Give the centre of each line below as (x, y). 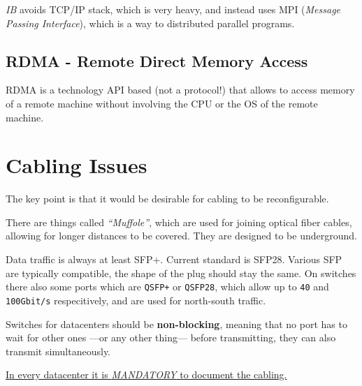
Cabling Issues (77, 165)
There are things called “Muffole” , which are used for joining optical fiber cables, (179, 222)
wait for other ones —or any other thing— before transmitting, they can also (171, 337)
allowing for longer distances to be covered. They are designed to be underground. (181, 236)
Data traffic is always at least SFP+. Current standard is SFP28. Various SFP (174, 259)
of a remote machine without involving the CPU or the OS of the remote (162, 103)
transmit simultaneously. (58, 351)
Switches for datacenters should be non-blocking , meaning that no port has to (176, 324)
